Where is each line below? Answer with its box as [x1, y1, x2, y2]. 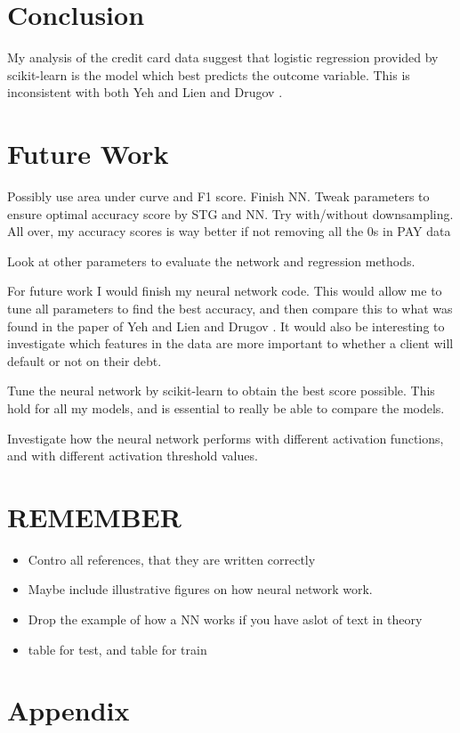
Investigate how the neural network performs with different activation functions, [7, 428, 444, 447]
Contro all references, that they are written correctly [28, 550, 316, 568]
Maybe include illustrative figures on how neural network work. [28, 580, 373, 599]
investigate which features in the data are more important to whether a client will [7, 334, 454, 353]
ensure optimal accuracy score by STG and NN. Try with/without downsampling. [7, 204, 454, 223]
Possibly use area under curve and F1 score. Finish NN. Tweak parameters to [7, 187, 430, 206]
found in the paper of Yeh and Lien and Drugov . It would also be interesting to [7, 316, 445, 335]
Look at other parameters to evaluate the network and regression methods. [7, 251, 416, 270]
